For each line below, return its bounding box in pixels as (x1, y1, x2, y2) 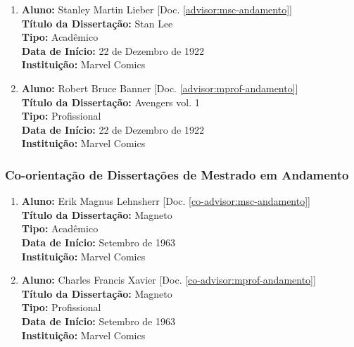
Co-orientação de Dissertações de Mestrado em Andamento (5, 165, 349, 183)
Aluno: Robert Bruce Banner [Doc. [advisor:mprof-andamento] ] (21, 80, 298, 95)
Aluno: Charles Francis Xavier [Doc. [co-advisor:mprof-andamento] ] (21, 272, 316, 287)
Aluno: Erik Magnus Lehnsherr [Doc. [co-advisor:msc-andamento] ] (21, 194, 310, 208)
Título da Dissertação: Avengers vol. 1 (21, 94, 200, 109)
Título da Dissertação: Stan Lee (21, 15, 173, 30)
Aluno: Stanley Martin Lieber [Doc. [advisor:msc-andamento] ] (21, 2, 292, 16)
